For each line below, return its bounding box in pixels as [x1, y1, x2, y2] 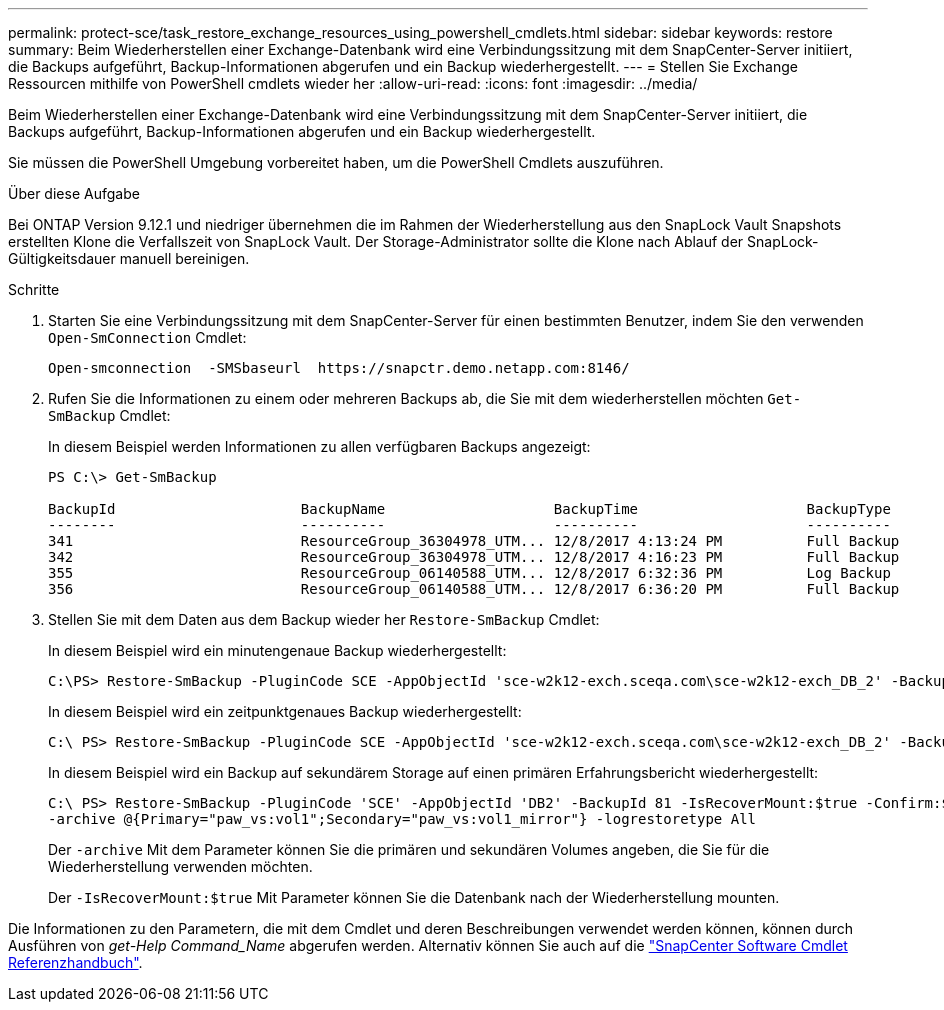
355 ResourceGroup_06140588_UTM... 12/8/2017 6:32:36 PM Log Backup [48, 565, 891, 581]
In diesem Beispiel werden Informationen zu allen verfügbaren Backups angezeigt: [48, 438, 591, 455]
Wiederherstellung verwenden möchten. [48, 858, 313, 875]
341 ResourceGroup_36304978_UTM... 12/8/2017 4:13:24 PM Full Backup [48, 533, 900, 549]
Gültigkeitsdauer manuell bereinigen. [8, 250, 250, 267]
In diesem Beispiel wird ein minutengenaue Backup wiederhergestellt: [48, 642, 507, 659]
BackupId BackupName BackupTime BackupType [48, 501, 891, 517]
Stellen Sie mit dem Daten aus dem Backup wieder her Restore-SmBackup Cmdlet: [48, 611, 600, 628]
